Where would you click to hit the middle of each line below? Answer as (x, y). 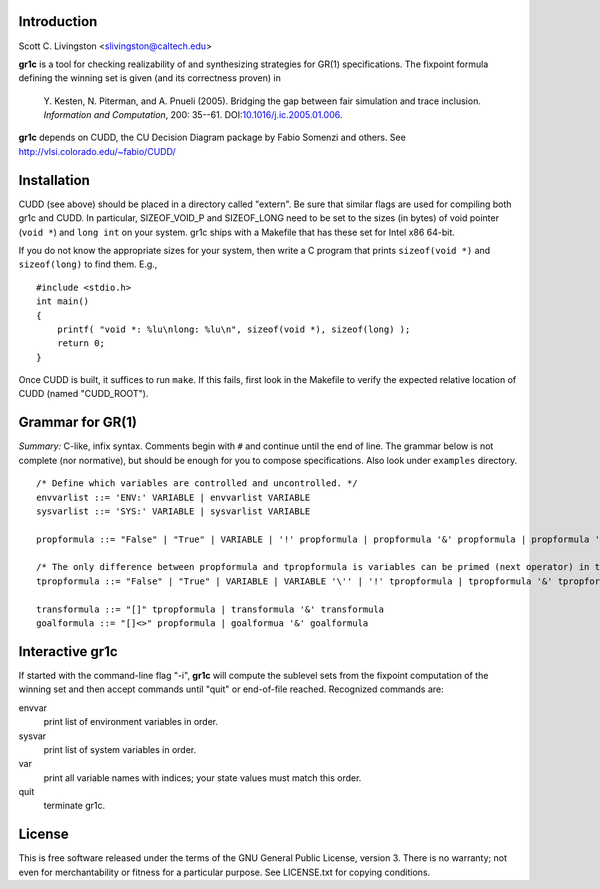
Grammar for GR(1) (78, 422)
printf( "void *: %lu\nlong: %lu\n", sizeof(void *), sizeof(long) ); (233, 329)
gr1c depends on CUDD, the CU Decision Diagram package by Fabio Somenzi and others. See (212, 137)
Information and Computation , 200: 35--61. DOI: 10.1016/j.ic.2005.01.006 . (193, 115)
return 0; (80, 343)
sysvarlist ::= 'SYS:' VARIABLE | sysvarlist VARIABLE (173, 511)
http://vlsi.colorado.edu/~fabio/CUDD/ (97, 151)
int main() (63, 301)
